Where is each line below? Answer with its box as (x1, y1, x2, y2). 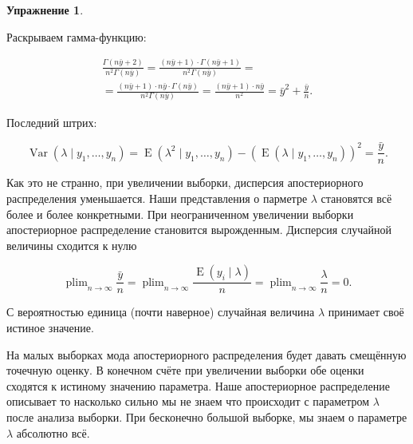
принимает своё (328, 303, 404, 320)
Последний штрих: (6, 113, 97, 130)
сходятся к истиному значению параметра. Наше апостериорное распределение (6, 377, 390, 394)
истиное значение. (6, 319, 94, 335)
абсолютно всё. (16, 424, 90, 441)
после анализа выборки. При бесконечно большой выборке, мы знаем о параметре (6, 408, 407, 425)
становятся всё (321, 189, 392, 206)
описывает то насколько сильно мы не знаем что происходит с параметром (6, 393, 370, 410)
